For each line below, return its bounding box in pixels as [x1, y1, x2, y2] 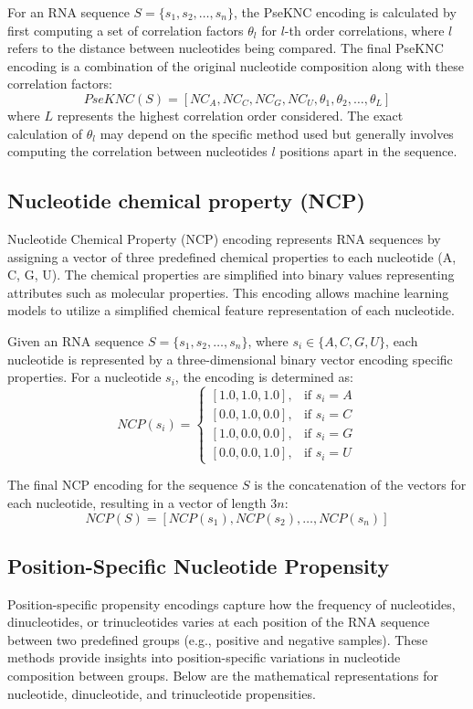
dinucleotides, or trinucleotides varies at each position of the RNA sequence [7, 612, 430, 631]
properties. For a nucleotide [7, 367, 162, 386]
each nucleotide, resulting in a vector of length [7, 492, 267, 512]
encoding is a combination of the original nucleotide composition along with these [7, 56, 465, 75]
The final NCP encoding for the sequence [7, 475, 238, 494]
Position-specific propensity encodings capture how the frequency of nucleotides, [7, 594, 456, 613]
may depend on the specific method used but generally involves [100, 123, 454, 143]
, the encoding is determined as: [174, 367, 353, 386]
